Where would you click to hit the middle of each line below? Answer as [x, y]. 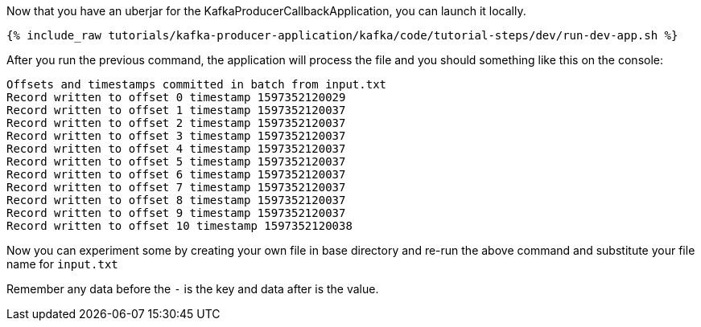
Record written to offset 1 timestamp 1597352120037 [176, 110]
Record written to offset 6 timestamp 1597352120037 [176, 174]
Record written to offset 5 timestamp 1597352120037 [176, 161]
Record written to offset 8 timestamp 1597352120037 [176, 200]
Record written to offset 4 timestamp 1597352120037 [176, 149]
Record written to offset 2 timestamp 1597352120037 [176, 123]
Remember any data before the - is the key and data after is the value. [193, 289]
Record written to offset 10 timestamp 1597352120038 [179, 226]
